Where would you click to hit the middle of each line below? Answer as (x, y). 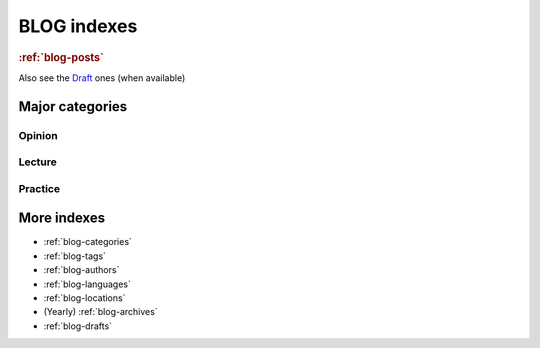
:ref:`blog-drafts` (78, 326)
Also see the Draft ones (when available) (102, 77)
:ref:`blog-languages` (87, 284)
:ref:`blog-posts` (61, 57)
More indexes (62, 218)
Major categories (73, 106)
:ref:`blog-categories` (87, 242)
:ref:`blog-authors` (81, 270)
